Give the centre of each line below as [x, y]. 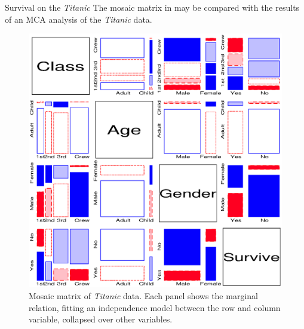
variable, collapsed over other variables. [101, 319]
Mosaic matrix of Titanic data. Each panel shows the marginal [143, 296]
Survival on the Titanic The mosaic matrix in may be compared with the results [152, 7]
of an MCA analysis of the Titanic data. [79, 19]
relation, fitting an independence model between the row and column [155, 307]
